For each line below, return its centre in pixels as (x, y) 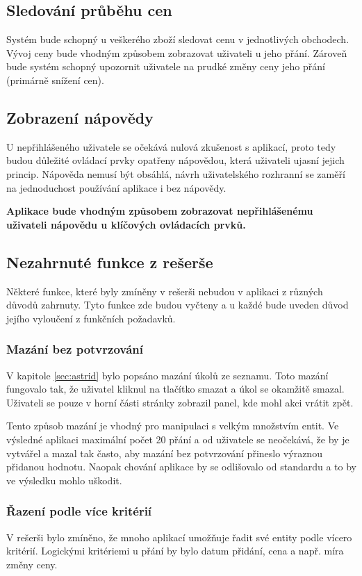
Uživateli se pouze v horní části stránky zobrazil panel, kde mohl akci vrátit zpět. (180, 402)
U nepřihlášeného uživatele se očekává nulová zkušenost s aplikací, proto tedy (171, 146)
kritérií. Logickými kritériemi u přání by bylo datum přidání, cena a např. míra (175, 551)
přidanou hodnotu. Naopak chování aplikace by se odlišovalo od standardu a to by (181, 467)
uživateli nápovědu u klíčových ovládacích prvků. (126, 224)
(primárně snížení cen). (55, 80)
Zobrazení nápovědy (80, 117)
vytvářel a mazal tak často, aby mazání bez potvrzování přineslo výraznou (164, 453)
